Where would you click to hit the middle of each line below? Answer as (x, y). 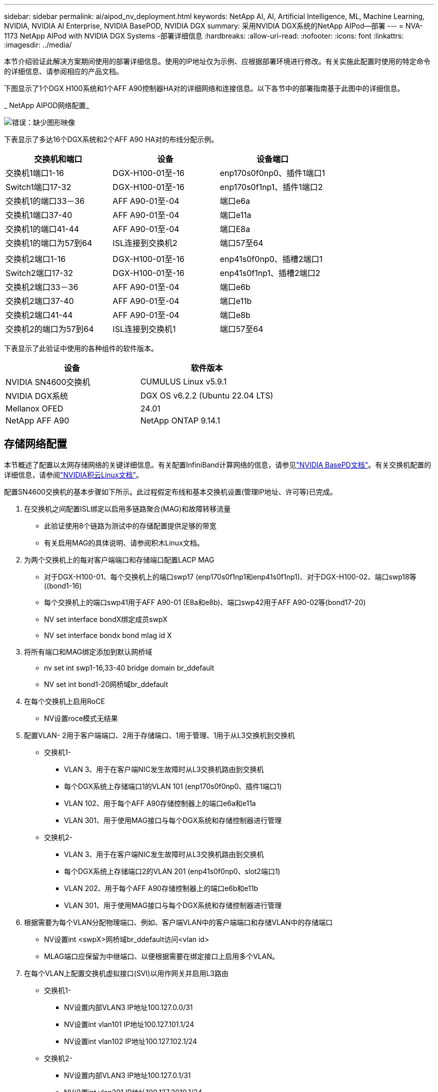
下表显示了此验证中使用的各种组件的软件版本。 (81, 348)
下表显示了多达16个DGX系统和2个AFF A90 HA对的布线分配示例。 (111, 139)
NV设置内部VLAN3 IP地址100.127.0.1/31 (127, 1075)
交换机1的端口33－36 (45, 201)
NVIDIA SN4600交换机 (48, 382)
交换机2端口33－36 (42, 287)
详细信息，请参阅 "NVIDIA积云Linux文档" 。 (74, 474)
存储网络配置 (35, 444)
